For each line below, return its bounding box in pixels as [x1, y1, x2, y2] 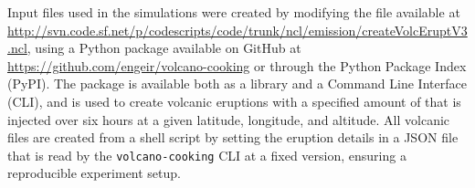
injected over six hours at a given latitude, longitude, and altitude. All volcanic [7, 110, 450, 129]
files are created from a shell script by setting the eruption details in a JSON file [7, 128, 459, 147]
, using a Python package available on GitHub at [26, 38, 301, 57]
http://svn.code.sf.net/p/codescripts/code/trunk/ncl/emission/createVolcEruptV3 [7, 20, 468, 39]
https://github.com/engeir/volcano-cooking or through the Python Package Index [7, 56, 467, 75]
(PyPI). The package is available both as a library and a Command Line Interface [7, 74, 467, 93]
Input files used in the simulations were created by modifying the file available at [7, 3, 460, 21]
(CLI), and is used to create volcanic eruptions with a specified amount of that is [7, 91, 461, 110]
